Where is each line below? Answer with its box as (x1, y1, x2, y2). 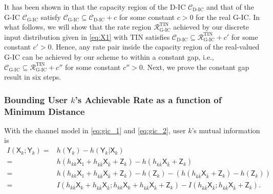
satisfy (40, 11, 61, 22)
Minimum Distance (4, 105, 85, 117)
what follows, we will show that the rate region (4, 21, 152, 32)
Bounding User (4, 93, 68, 106)
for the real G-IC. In (196, 11, 260, 22)
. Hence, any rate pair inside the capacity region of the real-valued (51, 41, 260, 52)
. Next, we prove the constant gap (142, 61, 249, 72)
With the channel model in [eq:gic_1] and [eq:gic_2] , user (4, 125, 186, 135)
